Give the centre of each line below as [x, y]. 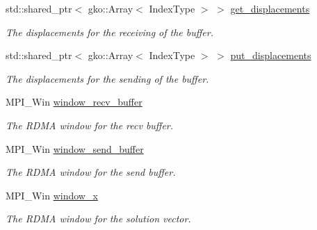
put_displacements [271, 55]
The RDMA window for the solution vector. [98, 219]
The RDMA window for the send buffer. [91, 172]
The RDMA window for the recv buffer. [90, 125]
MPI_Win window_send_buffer [75, 148]
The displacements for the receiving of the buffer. [109, 32]
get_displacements [270, 8]
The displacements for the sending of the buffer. [107, 78]
